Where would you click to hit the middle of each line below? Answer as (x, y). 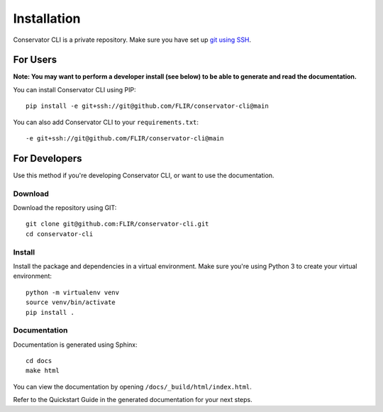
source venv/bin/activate (71, 302)
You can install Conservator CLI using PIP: (74, 89)
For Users (35, 60)
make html (43, 371)
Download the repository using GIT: (65, 208)
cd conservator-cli (60, 234)
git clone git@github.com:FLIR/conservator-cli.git (117, 224)
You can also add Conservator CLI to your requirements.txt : (106, 122)
